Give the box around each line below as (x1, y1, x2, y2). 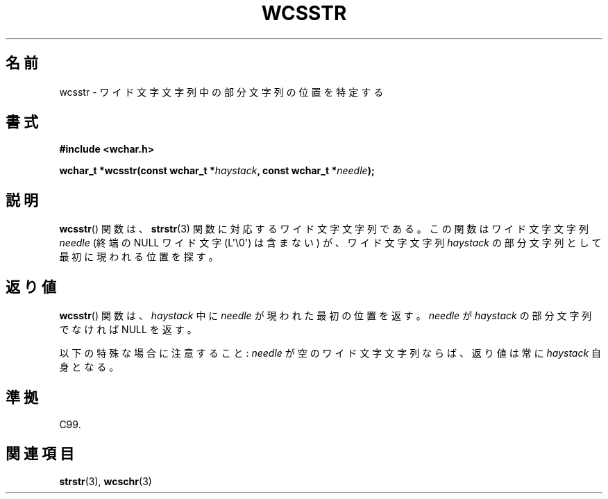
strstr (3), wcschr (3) (59, 475, 152, 487)
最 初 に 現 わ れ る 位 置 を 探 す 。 (59, 251, 219, 263)
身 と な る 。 (59, 361, 119, 373)
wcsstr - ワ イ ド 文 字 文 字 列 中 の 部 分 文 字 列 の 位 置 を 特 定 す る (59, 85, 384, 98)
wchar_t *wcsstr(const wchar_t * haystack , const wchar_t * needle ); (59, 164, 375, 177)
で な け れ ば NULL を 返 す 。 (59, 323, 197, 336)
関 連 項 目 (6, 445, 74, 463)
